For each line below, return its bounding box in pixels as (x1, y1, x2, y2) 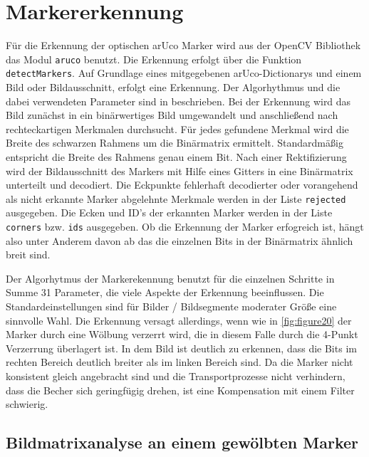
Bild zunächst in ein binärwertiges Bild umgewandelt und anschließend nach (6, 107, 338, 122)
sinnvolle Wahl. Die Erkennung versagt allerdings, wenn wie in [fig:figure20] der (6, 312, 352, 327)
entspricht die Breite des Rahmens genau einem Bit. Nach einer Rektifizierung (6, 149, 347, 164)
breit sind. (6, 247, 51, 262)
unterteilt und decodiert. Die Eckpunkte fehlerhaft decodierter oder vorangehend (6, 177, 358, 192)
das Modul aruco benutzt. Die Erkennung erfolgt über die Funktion (6, 51, 302, 66)
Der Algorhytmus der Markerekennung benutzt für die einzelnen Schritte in (6, 270, 335, 285)
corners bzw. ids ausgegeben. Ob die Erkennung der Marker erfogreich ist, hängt (6, 219, 364, 234)
